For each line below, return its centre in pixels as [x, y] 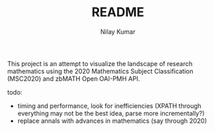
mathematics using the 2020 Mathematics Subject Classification [100, 71]
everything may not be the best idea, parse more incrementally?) [111, 113]
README [118, 12]
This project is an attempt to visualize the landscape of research [100, 63]
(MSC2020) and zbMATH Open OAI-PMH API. [74, 79]
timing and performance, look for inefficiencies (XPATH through [109, 105]
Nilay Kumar [118, 32]
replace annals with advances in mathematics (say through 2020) [112, 121]
